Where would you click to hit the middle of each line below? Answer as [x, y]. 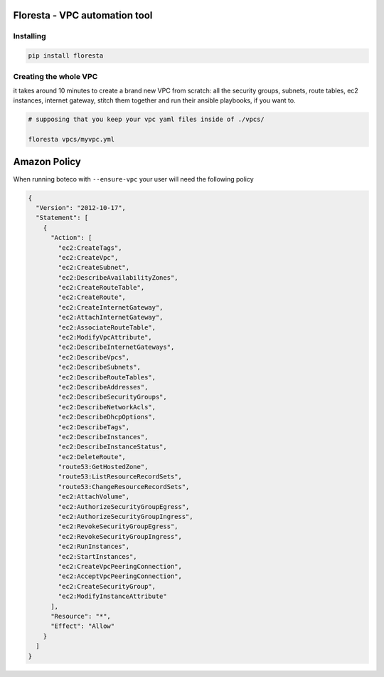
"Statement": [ [62, 218]
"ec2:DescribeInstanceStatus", [112, 447]
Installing [30, 36]
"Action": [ [71, 238]
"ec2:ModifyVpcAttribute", [105, 337]
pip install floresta [66, 56]
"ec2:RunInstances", [94, 547]
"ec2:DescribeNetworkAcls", [107, 407]
